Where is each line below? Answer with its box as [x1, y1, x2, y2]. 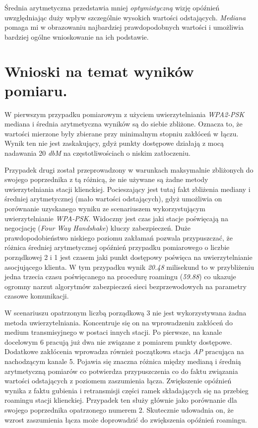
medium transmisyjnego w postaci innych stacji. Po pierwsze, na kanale [4, 327, 222, 337]
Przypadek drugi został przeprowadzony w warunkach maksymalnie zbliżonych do [4, 164, 254, 175]
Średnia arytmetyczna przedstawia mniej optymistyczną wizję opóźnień [4, 2, 220, 12]
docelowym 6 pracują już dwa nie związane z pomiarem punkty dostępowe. [4, 336, 232, 347]
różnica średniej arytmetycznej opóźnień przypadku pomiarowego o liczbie [4, 242, 230, 252]
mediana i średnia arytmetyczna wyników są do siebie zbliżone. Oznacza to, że [4, 119, 243, 129]
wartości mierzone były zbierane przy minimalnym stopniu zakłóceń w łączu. [4, 128, 239, 138]
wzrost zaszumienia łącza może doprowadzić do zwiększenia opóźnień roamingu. [4, 414, 247, 425]
